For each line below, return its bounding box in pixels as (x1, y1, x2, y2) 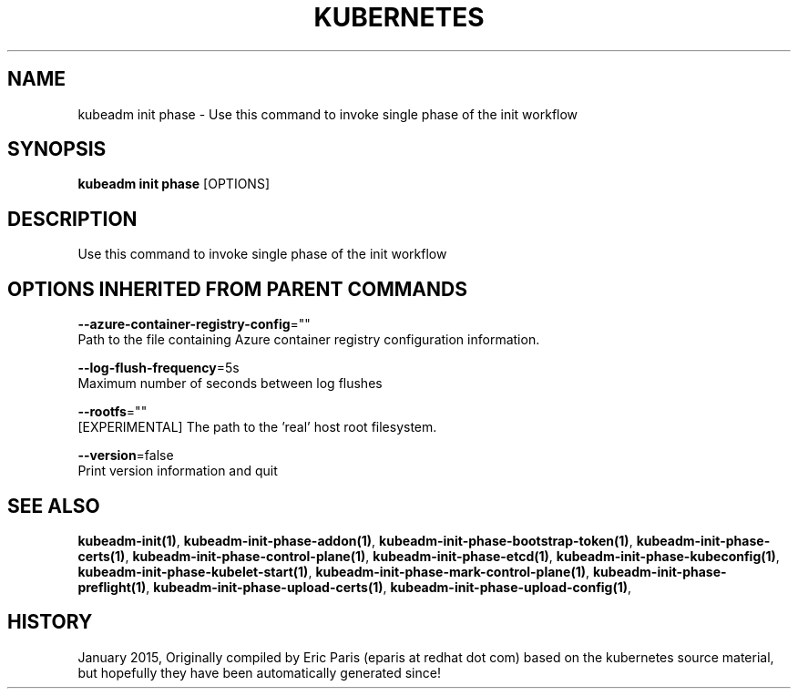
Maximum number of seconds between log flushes (77, 375, 383, 392)
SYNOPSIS (7, 138, 107, 161)
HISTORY (7, 610, 93, 634)
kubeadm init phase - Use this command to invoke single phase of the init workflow (77, 106, 578, 122)
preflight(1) (77, 578, 147, 595)
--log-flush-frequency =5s (77, 360, 240, 376)
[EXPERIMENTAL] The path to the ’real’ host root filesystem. (77, 419, 437, 435)
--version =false (77, 447, 174, 464)
